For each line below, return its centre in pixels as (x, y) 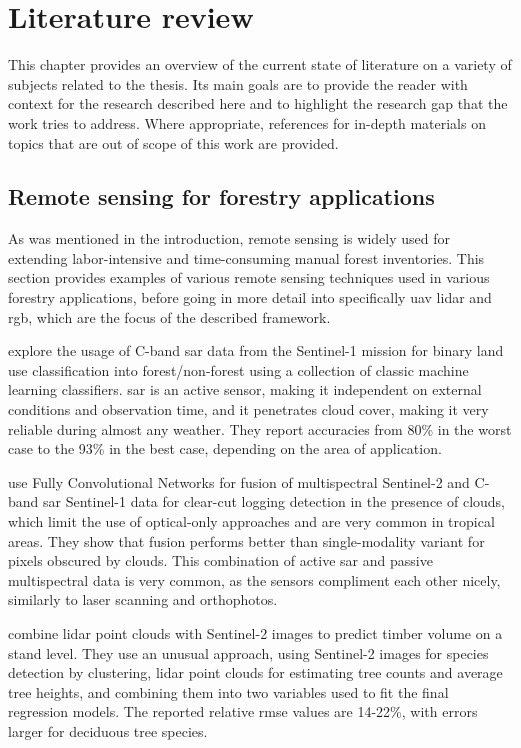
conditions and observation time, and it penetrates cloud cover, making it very (248, 409)
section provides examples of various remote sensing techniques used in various (249, 277)
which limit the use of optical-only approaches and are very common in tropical (251, 521)
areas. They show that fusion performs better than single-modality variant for (246, 540)
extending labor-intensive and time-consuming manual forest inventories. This (246, 257)
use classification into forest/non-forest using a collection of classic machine (238, 369)
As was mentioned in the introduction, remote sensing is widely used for (229, 238)
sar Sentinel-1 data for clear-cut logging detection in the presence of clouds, (274, 501)
